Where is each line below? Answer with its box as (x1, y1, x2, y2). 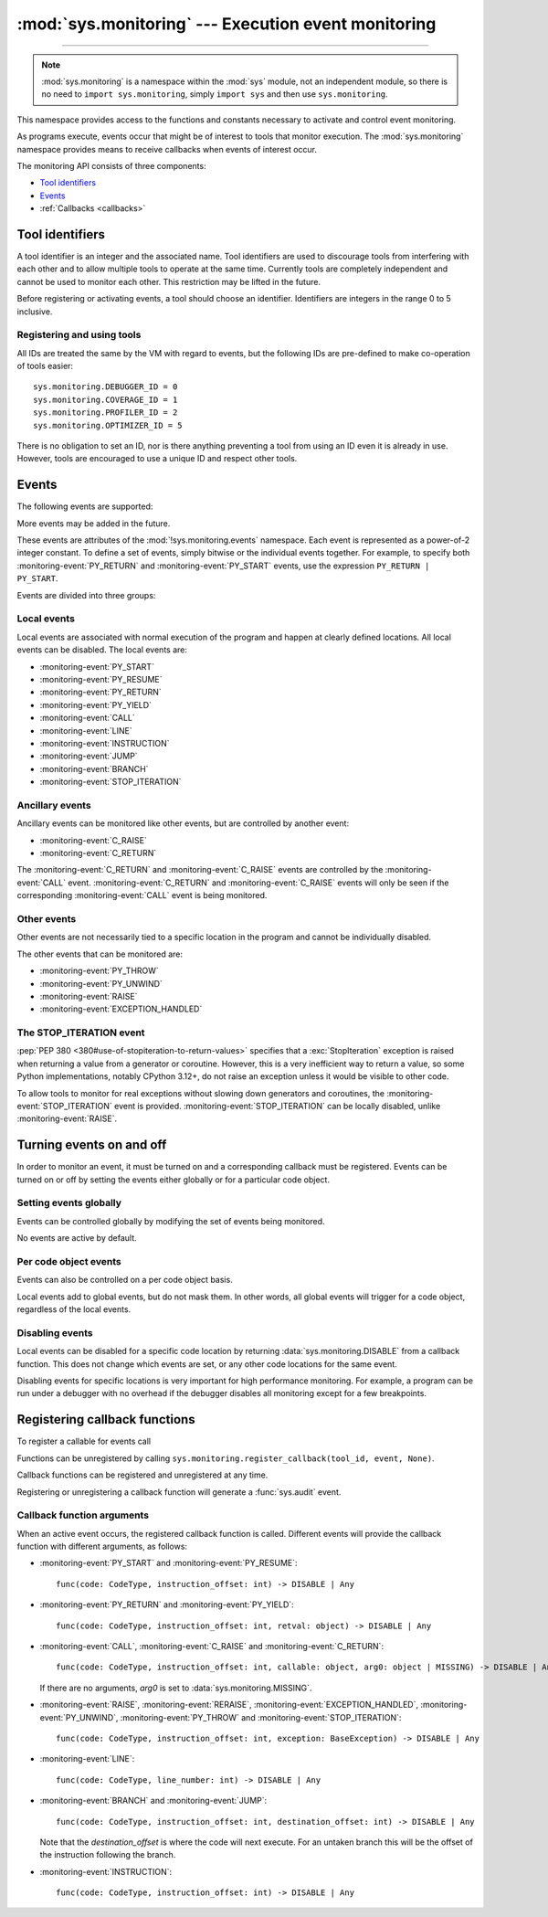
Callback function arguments (16, 1509, 150, 1521)
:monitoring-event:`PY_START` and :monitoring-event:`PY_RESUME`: (39, 1558, 298, 1569)
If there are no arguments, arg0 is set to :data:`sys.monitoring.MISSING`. (39, 1682, 312, 1693)
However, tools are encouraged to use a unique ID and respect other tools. (16, 453, 298, 464)
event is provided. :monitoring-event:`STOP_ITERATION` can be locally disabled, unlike (114, 1100, 441, 1111)
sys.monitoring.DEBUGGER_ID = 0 (33, 382, 178, 392)
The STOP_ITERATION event (16, 1026, 145, 1039)
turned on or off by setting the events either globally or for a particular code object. (16, 1174, 331, 1185)
